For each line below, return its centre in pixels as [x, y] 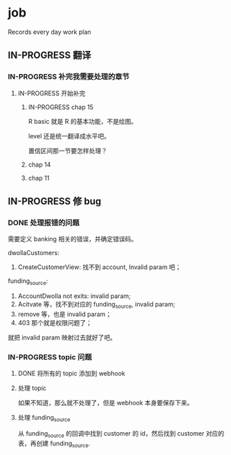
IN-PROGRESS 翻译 [50, 56]
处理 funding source [44, 418]
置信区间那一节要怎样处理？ [68, 151]
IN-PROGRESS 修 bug [55, 202]
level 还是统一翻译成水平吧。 [69, 136]
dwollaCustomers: [34, 253]
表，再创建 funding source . [54, 444]
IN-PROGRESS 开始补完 [52, 93]
